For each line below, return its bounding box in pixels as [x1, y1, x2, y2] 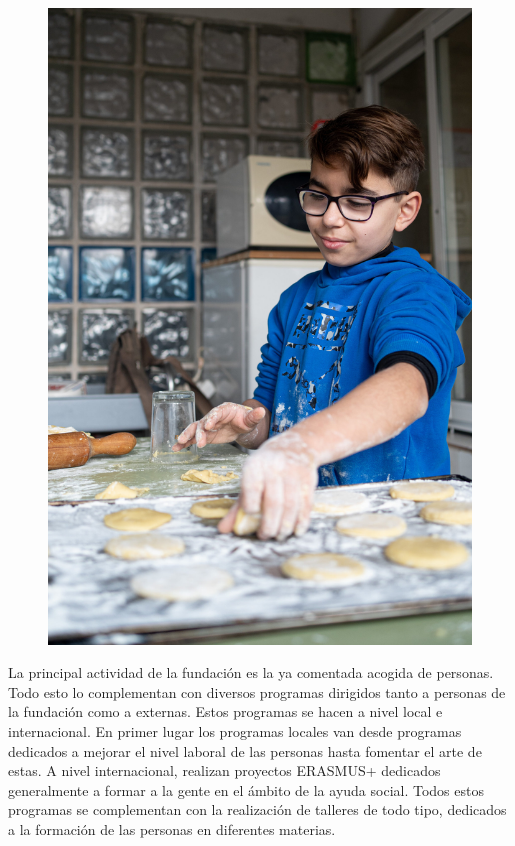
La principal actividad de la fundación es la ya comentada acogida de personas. [8, 662, 494, 683]
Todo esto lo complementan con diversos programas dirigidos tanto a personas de [8, 681, 506, 702]
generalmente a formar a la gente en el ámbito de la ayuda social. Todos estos [8, 779, 484, 800]
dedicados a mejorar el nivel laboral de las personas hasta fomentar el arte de [8, 740, 482, 761]
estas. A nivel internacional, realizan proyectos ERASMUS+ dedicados [8, 760, 441, 781]
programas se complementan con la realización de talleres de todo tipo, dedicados [8, 799, 507, 820]
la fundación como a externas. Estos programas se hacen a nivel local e [8, 701, 443, 722]
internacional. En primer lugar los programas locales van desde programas [8, 720, 462, 741]
